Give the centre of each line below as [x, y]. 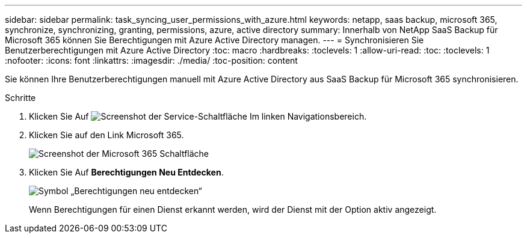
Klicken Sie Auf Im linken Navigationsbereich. [198, 116]
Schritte [20, 98]
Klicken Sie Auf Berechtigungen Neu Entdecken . [126, 172]
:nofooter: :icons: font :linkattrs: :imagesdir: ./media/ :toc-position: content [151, 60]
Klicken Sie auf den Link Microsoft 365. [106, 135]
